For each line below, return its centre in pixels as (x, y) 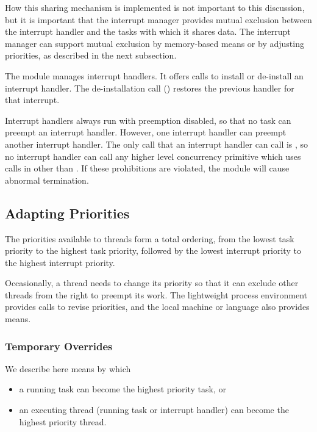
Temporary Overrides (59, 346)
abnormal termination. (47, 180)
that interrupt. (32, 100)
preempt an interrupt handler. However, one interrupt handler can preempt (146, 132)
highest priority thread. (63, 421)
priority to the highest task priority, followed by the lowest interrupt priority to (153, 250)
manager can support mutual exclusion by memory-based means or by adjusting (155, 43)
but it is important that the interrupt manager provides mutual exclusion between (158, 19)
